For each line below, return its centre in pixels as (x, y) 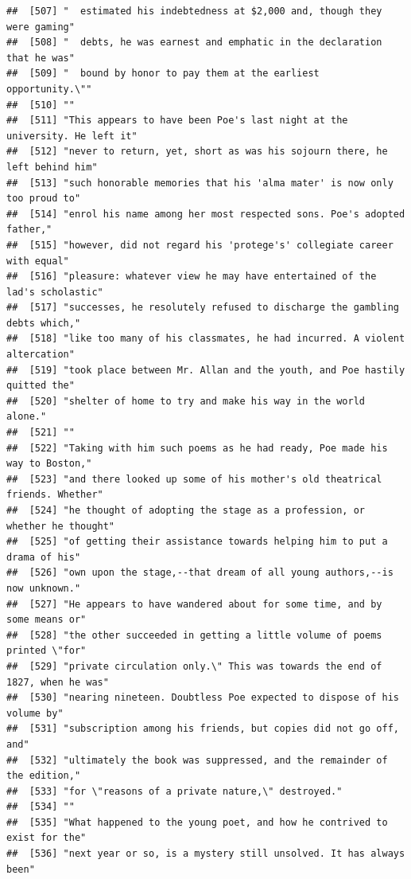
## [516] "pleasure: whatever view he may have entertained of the (192, 277)
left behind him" (52, 167)
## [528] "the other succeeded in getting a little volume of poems (194, 635)
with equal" (38, 261)
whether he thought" (61, 526)
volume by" (35, 713)
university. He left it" (72, 136)
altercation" (41, 355)
